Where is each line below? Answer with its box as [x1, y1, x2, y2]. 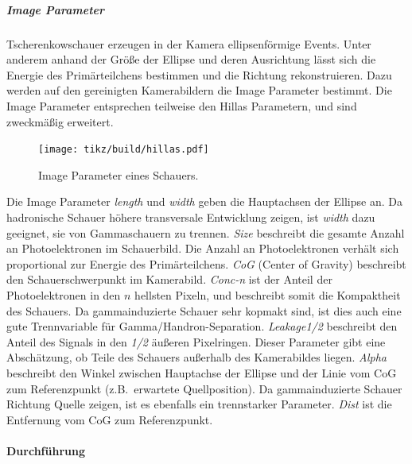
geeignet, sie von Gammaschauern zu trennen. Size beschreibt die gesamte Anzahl [6, 224, 405, 241]
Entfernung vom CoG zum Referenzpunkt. [6, 411, 213, 427]
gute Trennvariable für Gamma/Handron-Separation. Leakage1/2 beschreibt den [6, 318, 398, 334]
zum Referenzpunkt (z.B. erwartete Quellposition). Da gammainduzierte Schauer [6, 380, 402, 396]
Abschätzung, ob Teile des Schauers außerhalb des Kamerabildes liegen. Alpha [6, 349, 387, 365]
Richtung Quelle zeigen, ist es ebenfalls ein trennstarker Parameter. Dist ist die [6, 396, 392, 412]
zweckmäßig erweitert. [6, 113, 114, 130]
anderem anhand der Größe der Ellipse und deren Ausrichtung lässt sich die [6, 51, 376, 68]
